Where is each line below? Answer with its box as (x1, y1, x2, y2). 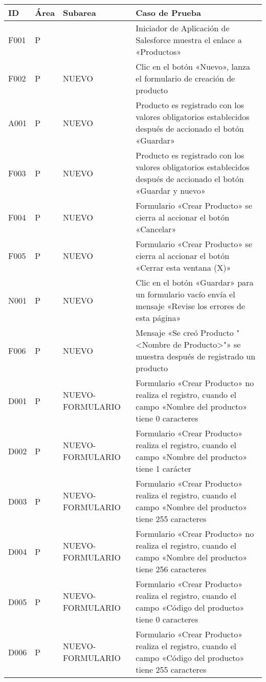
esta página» (136, 312, 181, 324)
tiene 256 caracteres (136, 563, 207, 575)
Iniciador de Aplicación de (136, 22, 230, 34)
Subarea (63, 7, 96, 18)
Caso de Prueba (136, 7, 201, 18)
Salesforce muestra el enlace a (136, 34, 242, 46)
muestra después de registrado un (136, 350, 256, 362)
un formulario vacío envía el (136, 288, 235, 300)
